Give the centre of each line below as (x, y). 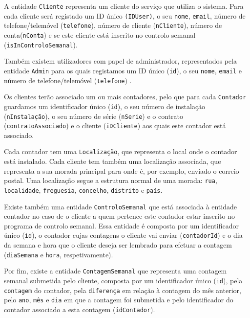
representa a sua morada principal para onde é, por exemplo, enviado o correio (122, 170)
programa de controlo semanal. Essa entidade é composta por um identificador (121, 225)
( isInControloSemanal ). (41, 44)
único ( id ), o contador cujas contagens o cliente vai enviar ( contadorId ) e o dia (123, 235)
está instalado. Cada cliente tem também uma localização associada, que (113, 161)
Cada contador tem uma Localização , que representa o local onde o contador (121, 151)
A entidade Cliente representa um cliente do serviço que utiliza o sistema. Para (124, 6)
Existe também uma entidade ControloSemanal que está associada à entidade (120, 206)
